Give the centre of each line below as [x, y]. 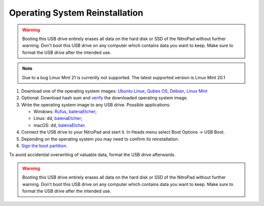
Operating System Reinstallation [76, 13]
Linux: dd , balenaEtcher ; [58, 118]
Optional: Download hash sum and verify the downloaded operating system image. [105, 98]
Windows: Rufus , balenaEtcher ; [65, 112]
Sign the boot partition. [44, 146]
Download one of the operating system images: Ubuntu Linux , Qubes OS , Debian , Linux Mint [114, 91]
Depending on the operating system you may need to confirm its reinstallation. [100, 139]
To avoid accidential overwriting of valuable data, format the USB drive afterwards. [92, 155]
